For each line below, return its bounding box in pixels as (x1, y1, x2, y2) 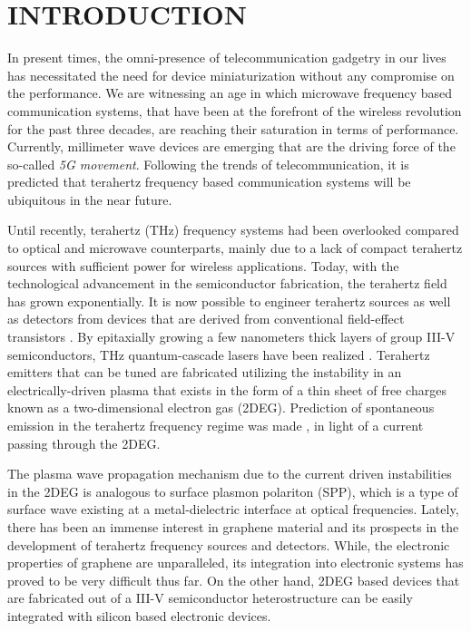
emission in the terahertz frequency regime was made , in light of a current (7, 416, 424, 434)
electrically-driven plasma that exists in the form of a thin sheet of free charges (7, 380, 446, 399)
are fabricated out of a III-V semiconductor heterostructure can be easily (7, 588, 413, 607)
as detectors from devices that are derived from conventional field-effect (7, 309, 405, 328)
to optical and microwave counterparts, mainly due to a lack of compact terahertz (7, 238, 463, 257)
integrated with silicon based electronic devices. (7, 606, 271, 625)
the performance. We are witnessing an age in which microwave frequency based (7, 83, 452, 102)
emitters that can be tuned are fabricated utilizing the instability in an (7, 363, 402, 382)
